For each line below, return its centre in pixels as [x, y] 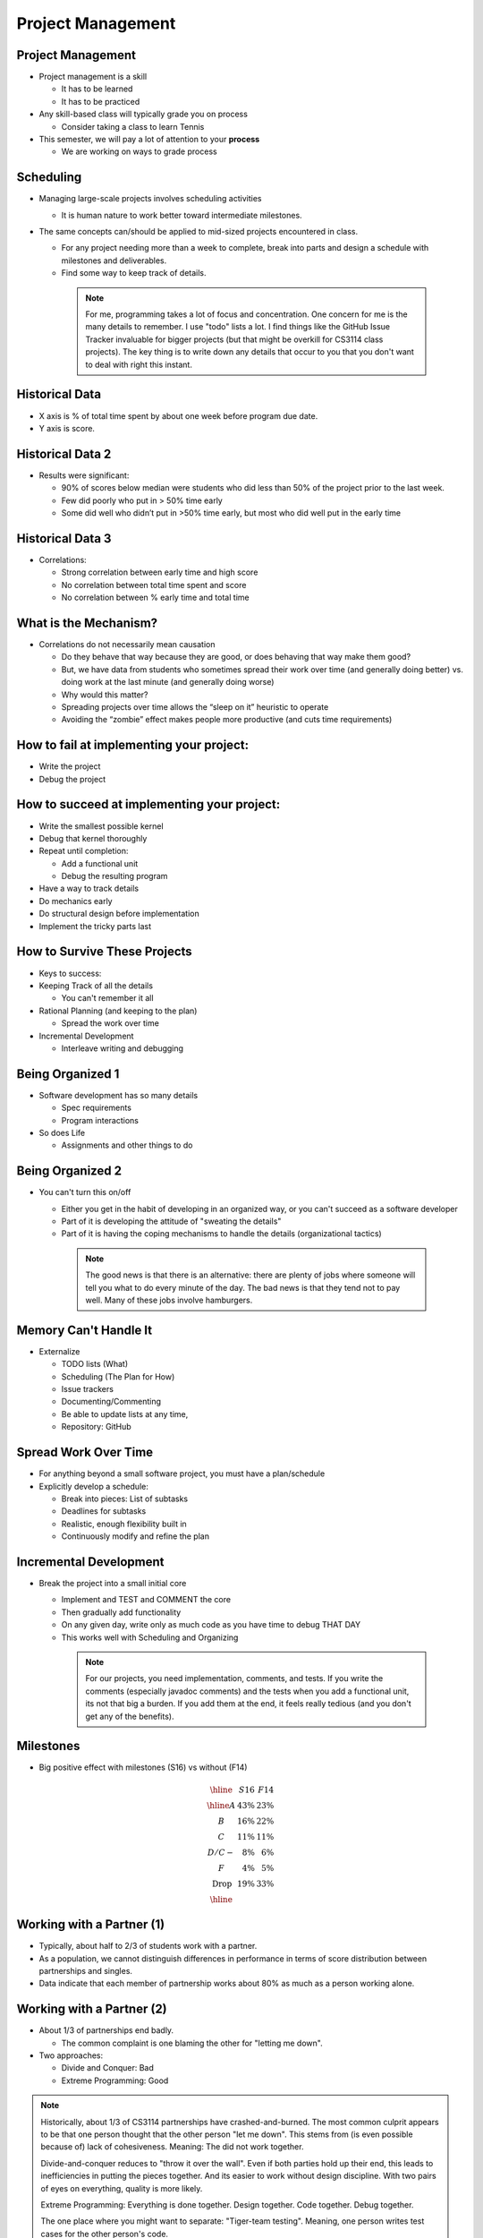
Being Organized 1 [68, 1074]
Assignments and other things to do [127, 1145]
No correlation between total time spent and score [154, 585]
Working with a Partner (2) [92, 2009]
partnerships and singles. [86, 1970]
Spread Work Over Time [85, 1452]
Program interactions [100, 1120]
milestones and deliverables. [114, 261]
